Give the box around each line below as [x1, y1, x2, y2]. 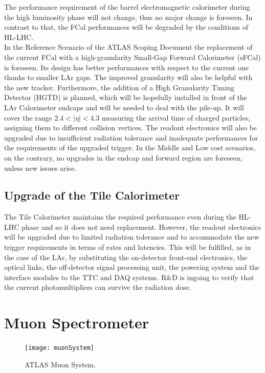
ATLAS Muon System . [25, 359, 96, 369]
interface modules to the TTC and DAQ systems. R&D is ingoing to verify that [4, 271, 254, 282]
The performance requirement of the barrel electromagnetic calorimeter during [4, 2, 250, 12]
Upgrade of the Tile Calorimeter [4, 187, 180, 203]
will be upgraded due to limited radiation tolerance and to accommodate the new [4, 231, 259, 242]
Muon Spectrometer [4, 312, 149, 333]
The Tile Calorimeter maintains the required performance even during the [4, 211, 236, 222]
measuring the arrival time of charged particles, [101, 112, 251, 123]
